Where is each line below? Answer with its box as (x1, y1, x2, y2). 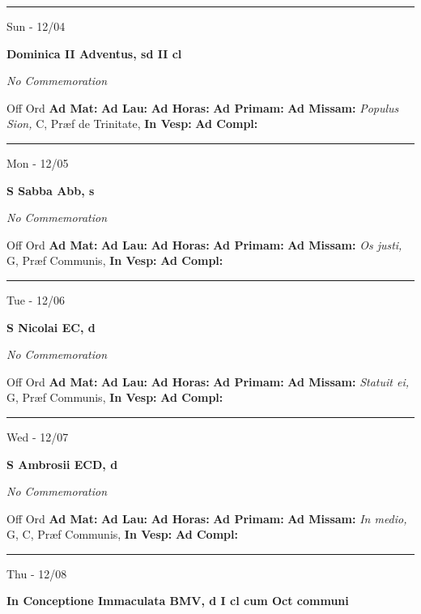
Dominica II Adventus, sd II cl (6, 45, 182, 62)
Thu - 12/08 (6, 565, 67, 582)
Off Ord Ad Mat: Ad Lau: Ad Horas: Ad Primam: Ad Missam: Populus (6, 99, 399, 116)
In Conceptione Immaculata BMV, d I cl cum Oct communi (6, 592, 349, 609)
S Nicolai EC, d (6, 318, 96, 335)
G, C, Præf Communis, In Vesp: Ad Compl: (6, 526, 238, 543)
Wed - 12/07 (6, 428, 69, 445)
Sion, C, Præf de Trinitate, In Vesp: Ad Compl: (6, 115, 258, 132)
